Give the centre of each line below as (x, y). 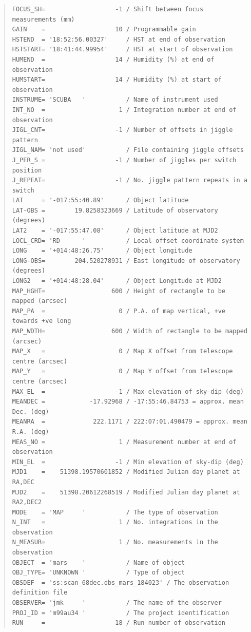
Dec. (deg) (31, 411)
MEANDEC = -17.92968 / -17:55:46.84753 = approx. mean (128, 402)
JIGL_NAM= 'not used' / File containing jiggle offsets (128, 150)
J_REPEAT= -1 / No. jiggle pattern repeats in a (130, 180)
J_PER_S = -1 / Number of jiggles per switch (124, 160)
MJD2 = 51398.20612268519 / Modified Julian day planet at (126, 492)
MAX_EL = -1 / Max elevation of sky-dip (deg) (128, 391)
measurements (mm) (43, 19)
